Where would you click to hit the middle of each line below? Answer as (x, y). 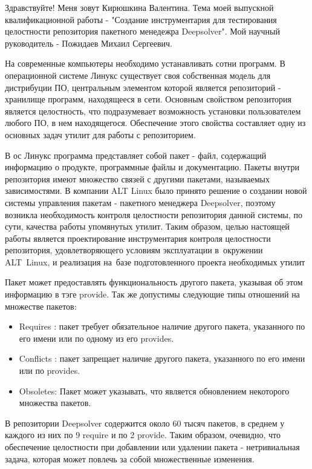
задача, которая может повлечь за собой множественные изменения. (130, 458)
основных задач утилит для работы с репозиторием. (100, 134)
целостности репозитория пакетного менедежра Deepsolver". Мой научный (142, 31)
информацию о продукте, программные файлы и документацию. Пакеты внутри (152, 167)
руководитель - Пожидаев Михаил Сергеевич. (89, 43)
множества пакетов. (55, 403)
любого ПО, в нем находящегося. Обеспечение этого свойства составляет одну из (155, 123)
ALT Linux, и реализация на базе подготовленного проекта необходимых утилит (155, 261)
